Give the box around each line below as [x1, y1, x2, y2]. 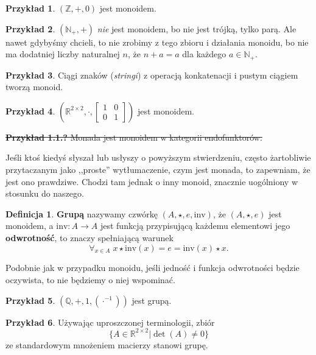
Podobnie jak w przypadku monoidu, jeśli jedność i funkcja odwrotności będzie [5, 261, 300, 274]
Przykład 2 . [5, 22, 55, 35]
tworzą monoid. [5, 80, 63, 93]
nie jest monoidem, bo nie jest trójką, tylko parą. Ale [97, 22, 297, 35]
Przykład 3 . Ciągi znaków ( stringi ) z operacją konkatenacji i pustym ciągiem [5, 68, 298, 81]
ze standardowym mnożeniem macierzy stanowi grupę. [5, 338, 208, 351]
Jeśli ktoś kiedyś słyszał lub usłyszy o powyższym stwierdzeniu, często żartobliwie [5, 151, 311, 164]
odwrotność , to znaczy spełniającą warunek [5, 231, 174, 244]
